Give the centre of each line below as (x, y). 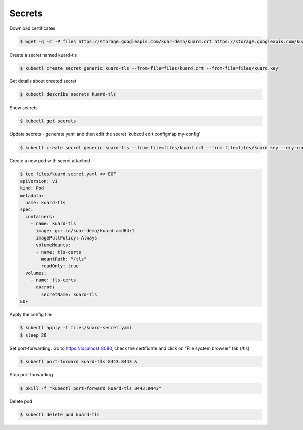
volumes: (36, 273)
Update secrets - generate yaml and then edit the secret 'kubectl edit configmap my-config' (105, 134)
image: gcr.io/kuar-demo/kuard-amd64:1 (85, 231)
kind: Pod (32, 188)
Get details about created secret (43, 81)
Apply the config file (30, 315)
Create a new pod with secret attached (50, 161)
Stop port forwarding (31, 374)
